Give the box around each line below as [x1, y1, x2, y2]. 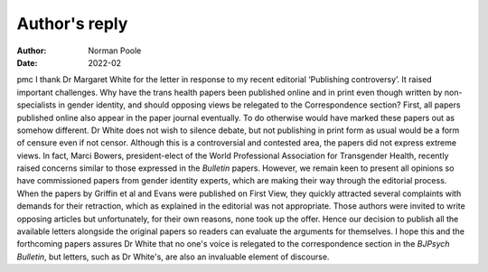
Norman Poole [88, 45, 142, 56]
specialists [16, 99, 57, 110]
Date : [16, 57, 38, 68]
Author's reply [16, 14, 128, 33]
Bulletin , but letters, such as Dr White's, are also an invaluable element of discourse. [16, 251, 330, 262]
